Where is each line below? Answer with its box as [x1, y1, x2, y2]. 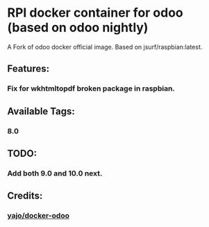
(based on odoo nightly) [7, 19, 149, 36]
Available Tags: [7, 105, 75, 117]
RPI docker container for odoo [7, 5, 184, 21]
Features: [7, 63, 50, 75]
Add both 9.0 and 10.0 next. [7, 169, 103, 178]
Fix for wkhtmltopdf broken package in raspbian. [7, 84, 176, 93]
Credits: [7, 190, 43, 202]
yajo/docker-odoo [7, 211, 69, 221]
